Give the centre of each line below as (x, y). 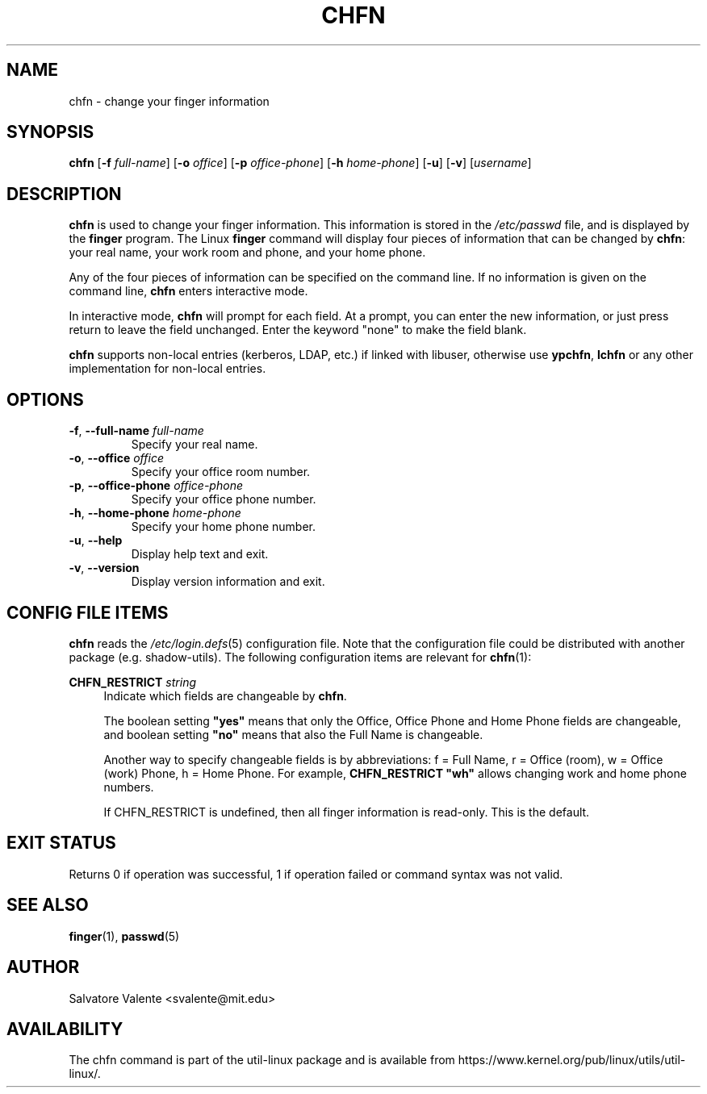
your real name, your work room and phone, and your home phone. (247, 253)
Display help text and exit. (200, 554)
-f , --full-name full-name (136, 431)
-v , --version (104, 568)
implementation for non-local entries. (167, 369)
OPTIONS (45, 399)
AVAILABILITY (65, 1029)
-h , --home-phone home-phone (155, 513)
